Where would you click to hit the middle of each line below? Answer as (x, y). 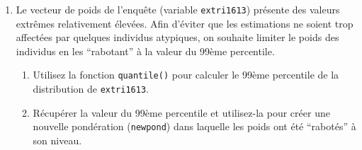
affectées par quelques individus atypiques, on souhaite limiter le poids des (177, 37)
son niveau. (57, 140)
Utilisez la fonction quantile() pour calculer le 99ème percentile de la (186, 75)
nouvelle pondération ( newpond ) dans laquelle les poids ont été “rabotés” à (194, 126)
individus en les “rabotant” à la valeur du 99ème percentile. (145, 51)
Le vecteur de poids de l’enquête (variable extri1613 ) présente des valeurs (178, 9)
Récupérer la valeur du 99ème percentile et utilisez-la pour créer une (181, 112)
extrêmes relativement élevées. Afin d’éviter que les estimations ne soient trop (185, 23)
